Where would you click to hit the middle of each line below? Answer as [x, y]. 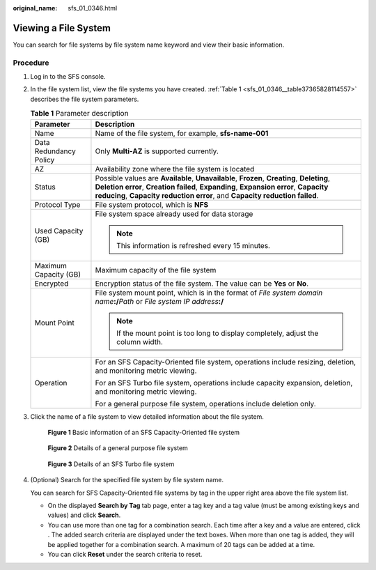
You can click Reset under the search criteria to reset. [125, 554]
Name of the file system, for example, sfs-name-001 [182, 133]
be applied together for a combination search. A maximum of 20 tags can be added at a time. [181, 544]
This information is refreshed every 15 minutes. [193, 245]
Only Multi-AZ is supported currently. [157, 151]
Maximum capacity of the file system [156, 270]
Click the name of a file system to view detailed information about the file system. [147, 416]
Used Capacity [59, 231]
